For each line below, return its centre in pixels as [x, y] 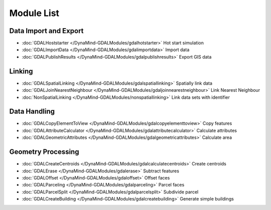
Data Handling [32, 112]
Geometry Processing [44, 152]
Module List [34, 13]
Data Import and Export [46, 31]
